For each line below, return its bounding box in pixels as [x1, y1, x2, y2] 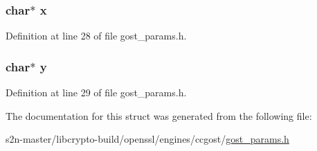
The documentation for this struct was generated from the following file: [6, 108, 312, 123]
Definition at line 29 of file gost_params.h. [6, 85, 187, 100]
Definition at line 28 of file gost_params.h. [6, 28, 187, 43]
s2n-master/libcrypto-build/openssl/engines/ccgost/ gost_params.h [6, 132, 289, 146]
